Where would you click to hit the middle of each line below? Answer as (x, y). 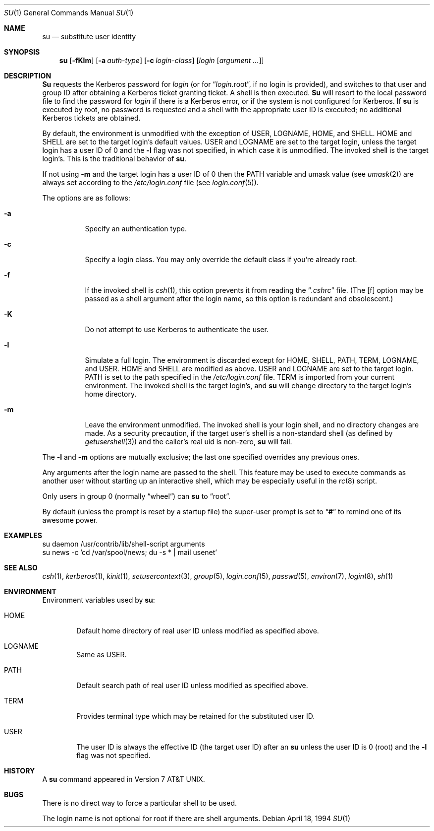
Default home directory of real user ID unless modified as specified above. (198, 631)
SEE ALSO (21, 568)
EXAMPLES (23, 535)
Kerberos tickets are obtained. (91, 118)
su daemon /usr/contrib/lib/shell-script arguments (124, 544)
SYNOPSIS (22, 52)
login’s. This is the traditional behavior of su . (114, 159)
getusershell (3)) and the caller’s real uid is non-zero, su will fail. (189, 442)
